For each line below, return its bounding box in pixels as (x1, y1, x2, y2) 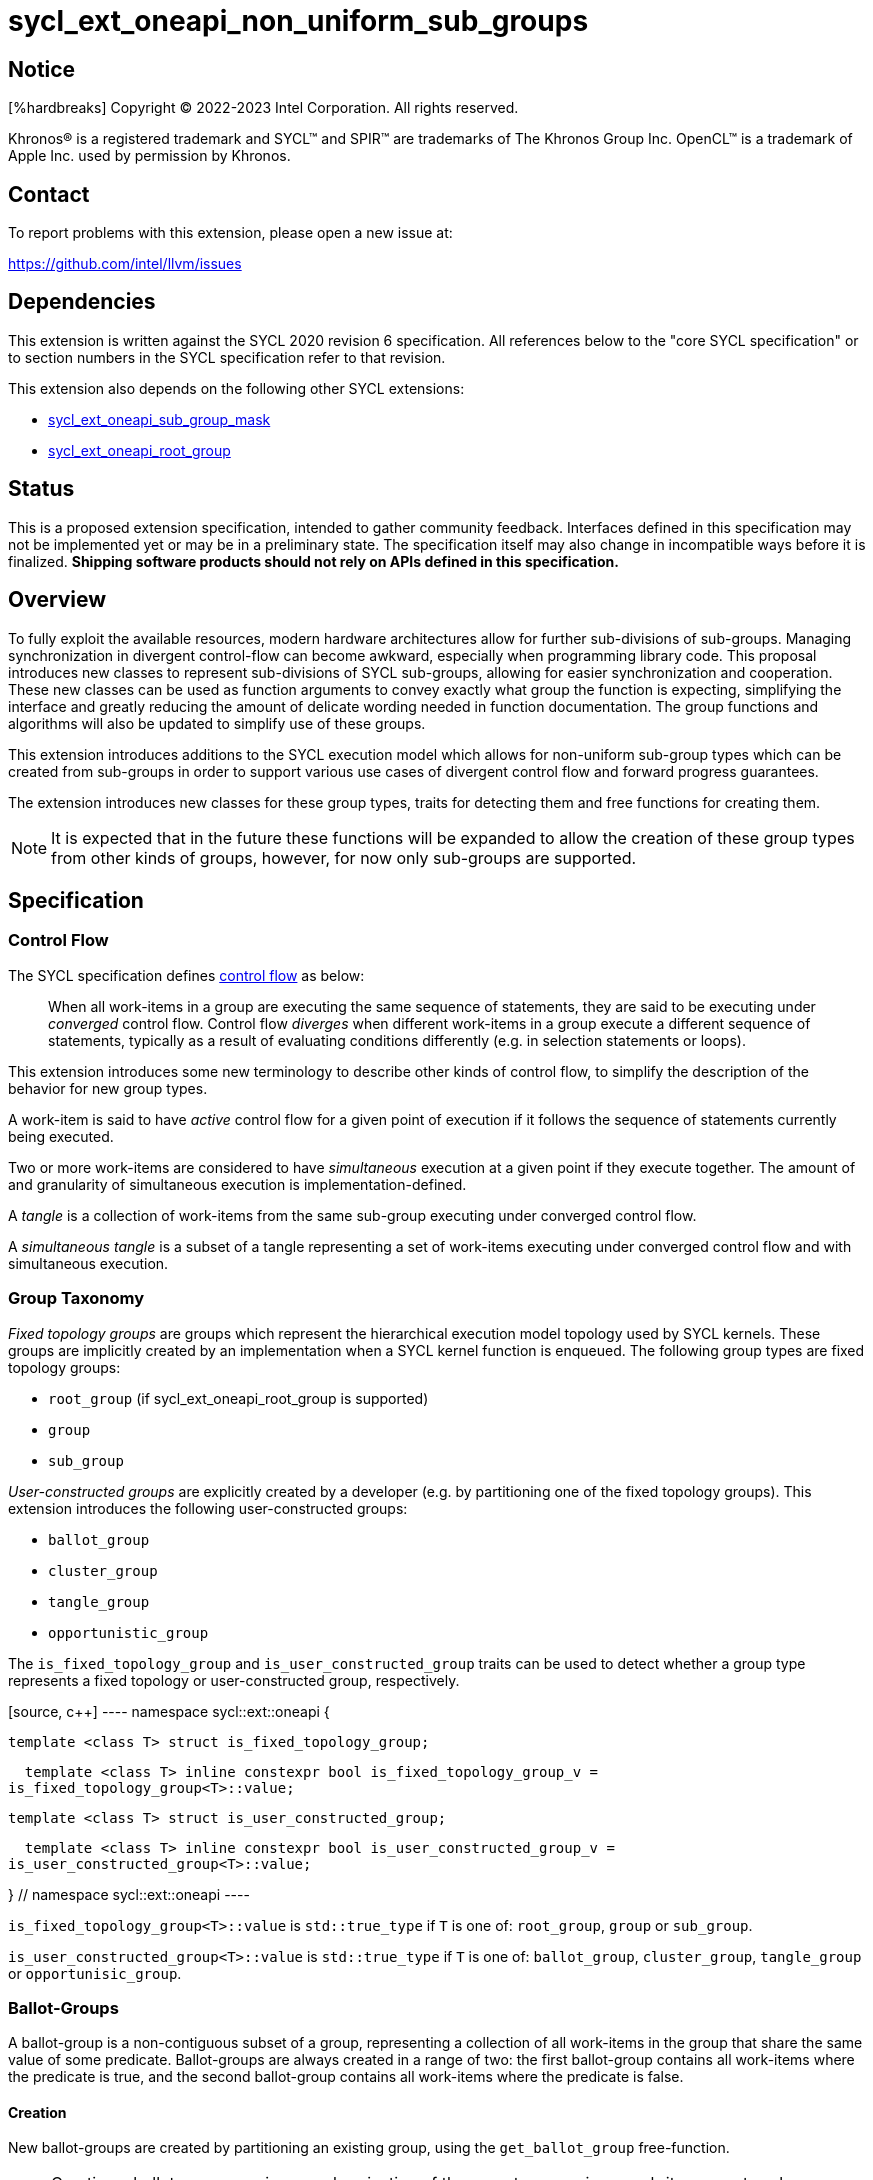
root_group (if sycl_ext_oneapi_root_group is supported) (48, 1389, 429, 1407)
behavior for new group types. (8, 1079, 208, 1097)
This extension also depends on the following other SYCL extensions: (8, 379, 465, 397)
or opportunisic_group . (8, 1964, 182, 1982)
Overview (8, 587, 107, 613)
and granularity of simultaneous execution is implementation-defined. (8, 1175, 467, 1193)
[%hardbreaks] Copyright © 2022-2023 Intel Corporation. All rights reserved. (8, 99, 519, 117)
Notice (8, 56, 76, 82)
